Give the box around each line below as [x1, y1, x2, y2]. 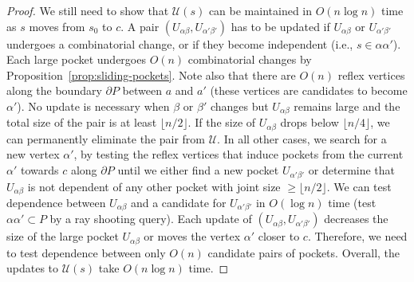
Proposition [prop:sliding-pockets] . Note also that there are [6, 66, 296, 83]
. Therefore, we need [307, 228, 408, 245]
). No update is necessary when [17, 97, 170, 114]
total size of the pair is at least [6, 114, 157, 131]
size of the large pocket [6, 228, 119, 245]
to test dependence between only [6, 244, 166, 260]
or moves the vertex [144, 228, 241, 245]
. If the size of [187, 114, 256, 131]
